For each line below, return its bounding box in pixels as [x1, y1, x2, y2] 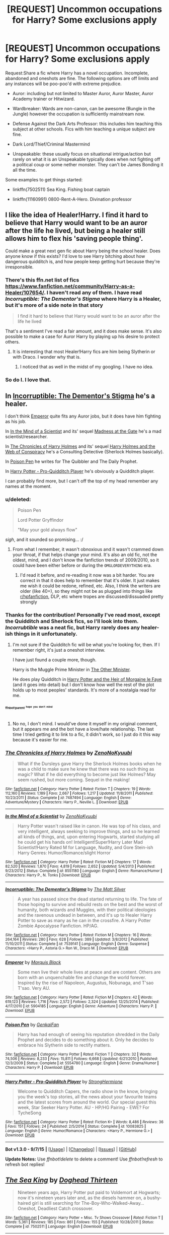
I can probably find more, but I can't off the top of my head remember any [5, 477, 158, 484]
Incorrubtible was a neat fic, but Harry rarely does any [5, 624, 140, 631]
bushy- [147, 1195, 162, 1201]
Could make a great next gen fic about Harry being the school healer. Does [5, 248, 161, 254]
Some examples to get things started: [5, 176, 83, 182]
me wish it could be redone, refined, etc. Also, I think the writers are [20, 583, 161, 589]
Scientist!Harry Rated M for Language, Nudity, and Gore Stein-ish [17, 844, 153, 850]
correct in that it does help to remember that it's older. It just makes [20, 578, 160, 584]
